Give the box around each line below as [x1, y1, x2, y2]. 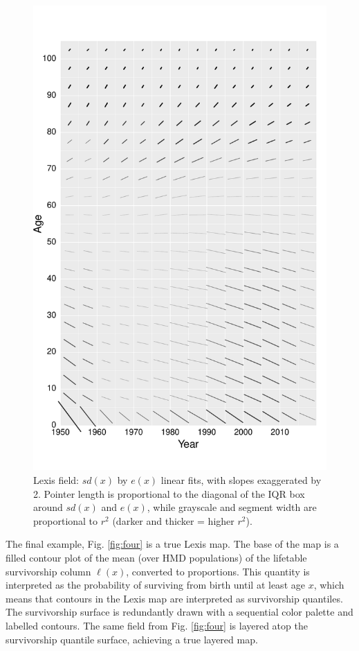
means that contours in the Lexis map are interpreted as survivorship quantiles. [6, 591, 343, 605]
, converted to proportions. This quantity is [126, 564, 310, 578]
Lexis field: [33, 472, 79, 487]
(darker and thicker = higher [112, 513, 234, 528]
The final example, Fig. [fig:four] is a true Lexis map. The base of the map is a [6, 537, 339, 551]
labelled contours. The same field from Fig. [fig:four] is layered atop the [6, 618, 308, 632]
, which [313, 578, 344, 592]
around [33, 500, 63, 514]
